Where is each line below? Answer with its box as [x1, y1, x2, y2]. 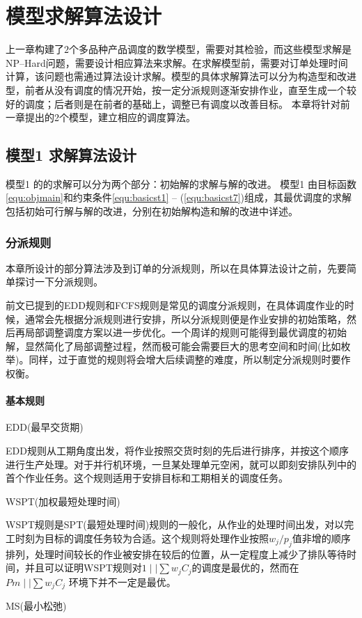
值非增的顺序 [292, 531, 351, 545]
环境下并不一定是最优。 [68, 574, 176, 589]
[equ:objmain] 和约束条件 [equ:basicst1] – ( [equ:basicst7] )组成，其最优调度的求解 [6, 190, 352, 205]
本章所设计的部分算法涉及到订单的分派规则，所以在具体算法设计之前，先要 [6, 260, 347, 275]
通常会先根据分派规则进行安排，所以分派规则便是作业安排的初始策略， [24, 311, 347, 326]
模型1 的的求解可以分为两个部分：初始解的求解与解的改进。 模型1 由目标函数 [6, 176, 356, 191]
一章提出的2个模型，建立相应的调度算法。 [6, 110, 196, 125]
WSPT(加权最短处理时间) [6, 493, 120, 508]
